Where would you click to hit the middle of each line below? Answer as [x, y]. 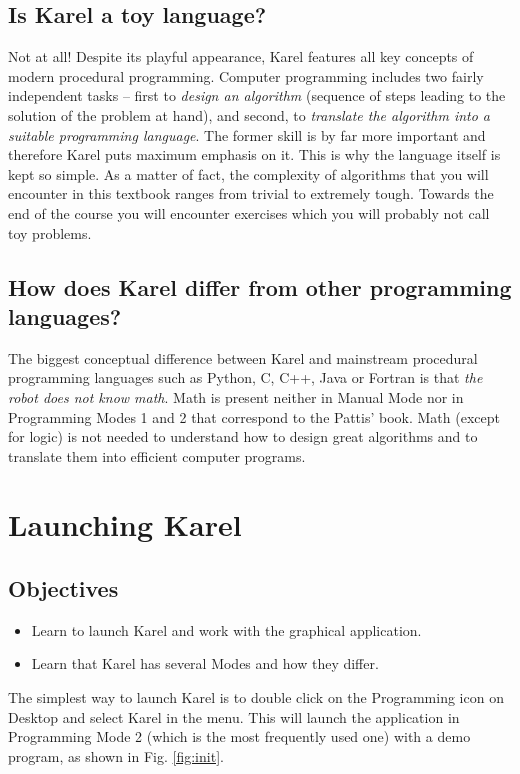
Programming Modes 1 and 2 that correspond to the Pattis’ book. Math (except [254, 416]
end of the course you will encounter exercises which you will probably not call [249, 212]
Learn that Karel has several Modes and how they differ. [205, 663]
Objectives [63, 588]
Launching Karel [125, 524]
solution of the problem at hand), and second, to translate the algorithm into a [249, 114]
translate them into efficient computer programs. [157, 455]
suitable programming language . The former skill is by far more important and [247, 134]
